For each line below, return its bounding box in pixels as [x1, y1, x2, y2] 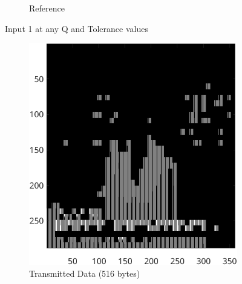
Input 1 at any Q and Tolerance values [5, 22, 148, 34]
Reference [29, 2, 65, 14]
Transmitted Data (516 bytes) [29, 267, 140, 280]
